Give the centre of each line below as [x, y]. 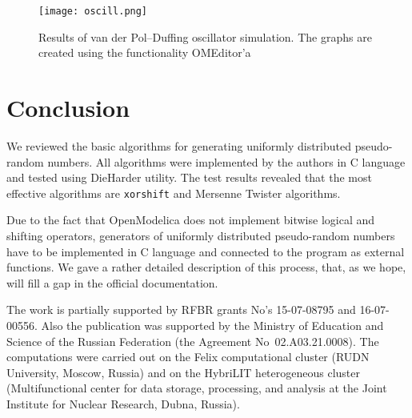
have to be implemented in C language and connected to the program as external [206, 251]
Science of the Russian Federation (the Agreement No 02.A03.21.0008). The [193, 341]
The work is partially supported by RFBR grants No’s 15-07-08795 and [181, 309]
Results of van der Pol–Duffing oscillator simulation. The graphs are [205, 36]
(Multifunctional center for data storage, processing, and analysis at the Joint [197, 388]
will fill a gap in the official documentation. [112, 282]
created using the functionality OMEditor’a [145, 52]
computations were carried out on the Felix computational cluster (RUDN [188, 357]
